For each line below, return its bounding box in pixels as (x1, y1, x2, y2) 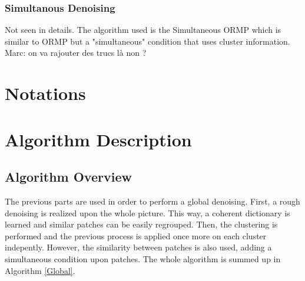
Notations (5, 81, 86, 105)
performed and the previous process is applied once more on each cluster (5, 229, 267, 242)
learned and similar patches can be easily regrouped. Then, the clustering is (5, 218, 278, 230)
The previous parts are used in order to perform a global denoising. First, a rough (5, 195, 300, 207)
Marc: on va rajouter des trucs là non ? (5, 46, 147, 59)
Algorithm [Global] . (5, 264, 75, 276)
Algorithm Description (5, 127, 192, 151)
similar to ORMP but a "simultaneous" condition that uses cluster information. (5, 35, 290, 47)
